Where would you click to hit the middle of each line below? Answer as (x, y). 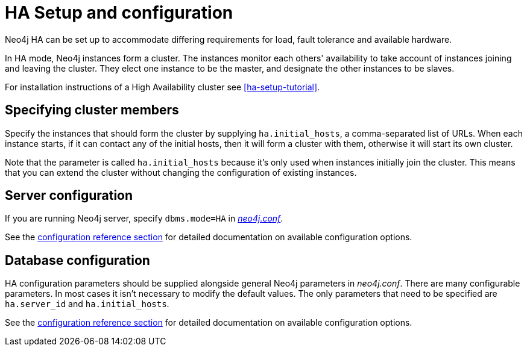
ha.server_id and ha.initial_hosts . (87, 304)
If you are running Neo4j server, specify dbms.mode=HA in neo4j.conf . (144, 219)
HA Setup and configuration (119, 13)
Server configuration (69, 196)
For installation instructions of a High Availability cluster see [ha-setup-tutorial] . (163, 87)
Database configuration (77, 260)
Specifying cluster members (92, 110)
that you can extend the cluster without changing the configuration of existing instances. (181, 172)
